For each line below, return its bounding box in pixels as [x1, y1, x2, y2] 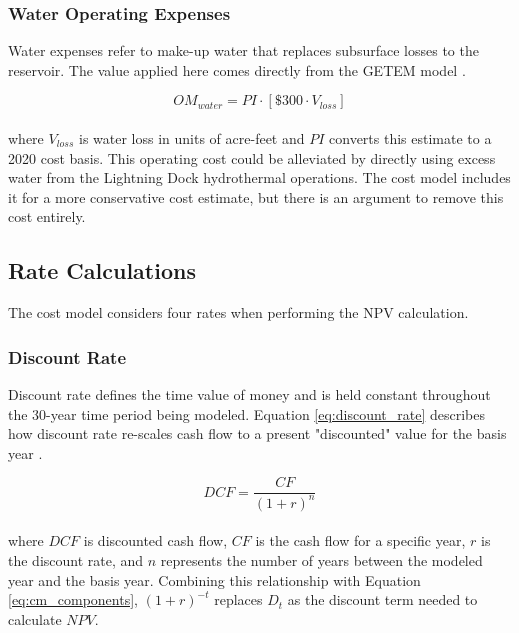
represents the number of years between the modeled [160, 549, 483, 570]
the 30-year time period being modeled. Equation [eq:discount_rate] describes [8, 403, 486, 424]
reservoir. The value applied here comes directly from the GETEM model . [8, 59, 466, 80]
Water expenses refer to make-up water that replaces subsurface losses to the [8, 40, 479, 61]
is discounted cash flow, [83, 530, 228, 551]
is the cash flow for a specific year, [255, 530, 466, 551]
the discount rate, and [8, 549, 144, 570]
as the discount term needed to [287, 589, 478, 610]
